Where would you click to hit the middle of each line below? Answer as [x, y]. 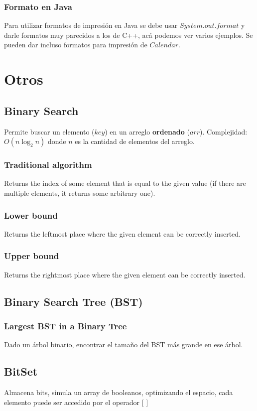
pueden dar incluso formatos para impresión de [76, 45]
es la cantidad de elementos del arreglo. [135, 141]
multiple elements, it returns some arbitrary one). [80, 193]
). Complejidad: [223, 131]
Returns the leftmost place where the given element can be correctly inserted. [123, 233]
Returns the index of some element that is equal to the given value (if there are [125, 183]
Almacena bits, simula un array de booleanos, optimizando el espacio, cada [119, 392]
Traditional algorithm [48, 165]
